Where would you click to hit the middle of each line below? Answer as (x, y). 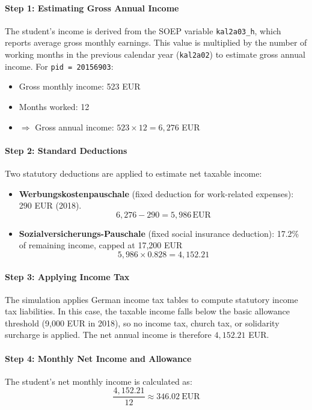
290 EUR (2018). (50, 205)
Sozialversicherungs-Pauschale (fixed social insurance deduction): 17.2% (159, 233)
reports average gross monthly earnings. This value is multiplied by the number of (156, 42)
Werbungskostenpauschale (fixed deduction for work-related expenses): (156, 193)
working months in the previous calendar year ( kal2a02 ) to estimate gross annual (155, 54)
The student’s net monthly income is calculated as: (99, 381)
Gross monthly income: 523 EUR (80, 86)
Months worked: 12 (54, 106)
